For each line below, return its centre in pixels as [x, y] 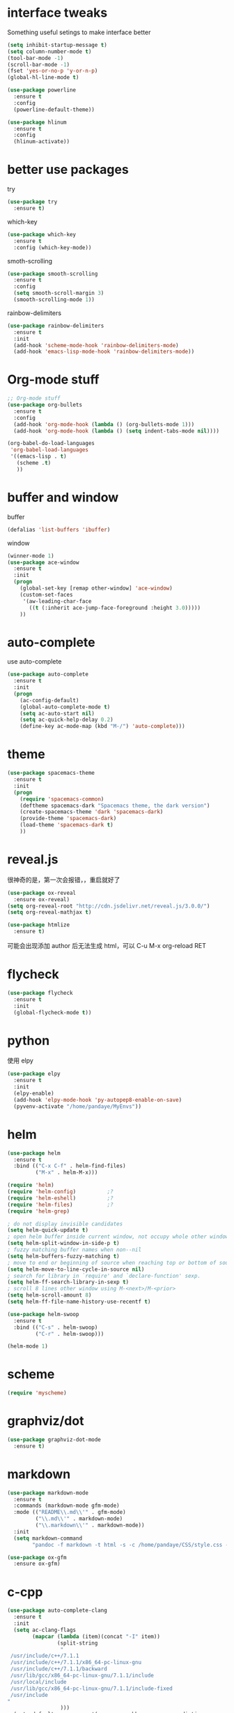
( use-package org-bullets [45, 405]
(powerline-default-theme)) [54, 110]
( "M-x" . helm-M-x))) [67, 1173]
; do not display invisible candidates [65, 1224]
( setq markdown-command [48, 1538]
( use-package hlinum [37, 122]
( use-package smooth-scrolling [53, 274]
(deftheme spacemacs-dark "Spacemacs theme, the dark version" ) [115, 806]
